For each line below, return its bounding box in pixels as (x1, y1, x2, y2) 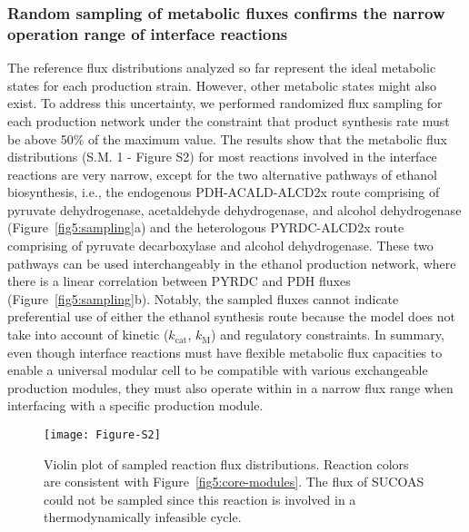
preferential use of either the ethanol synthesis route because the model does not (7, 307, 455, 326)
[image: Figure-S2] (44, 429, 161, 442)
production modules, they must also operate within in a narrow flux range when (7, 378, 454, 397)
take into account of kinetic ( (7, 325, 169, 344)
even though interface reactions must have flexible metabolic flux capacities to (7, 342, 443, 361)
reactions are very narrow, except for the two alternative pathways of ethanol (7, 164, 437, 183)
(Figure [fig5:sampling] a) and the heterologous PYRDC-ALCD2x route (7, 218, 404, 237)
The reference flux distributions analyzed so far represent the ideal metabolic (7, 58, 436, 77)
